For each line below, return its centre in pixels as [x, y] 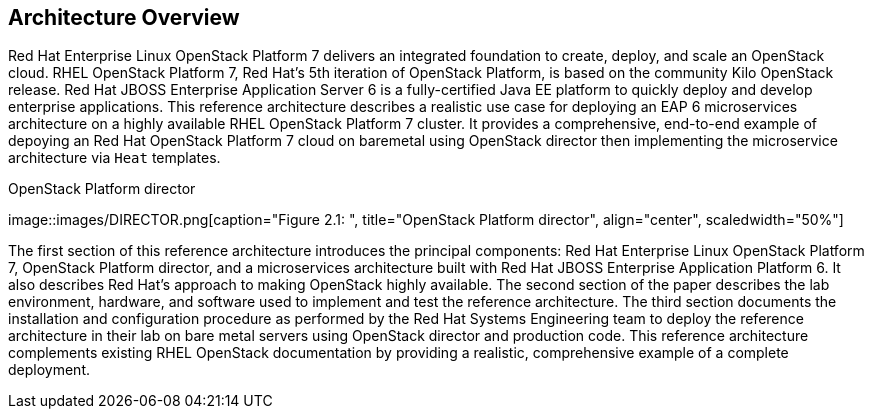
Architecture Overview [124, 17]
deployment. [49, 370]
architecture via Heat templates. [114, 158]
